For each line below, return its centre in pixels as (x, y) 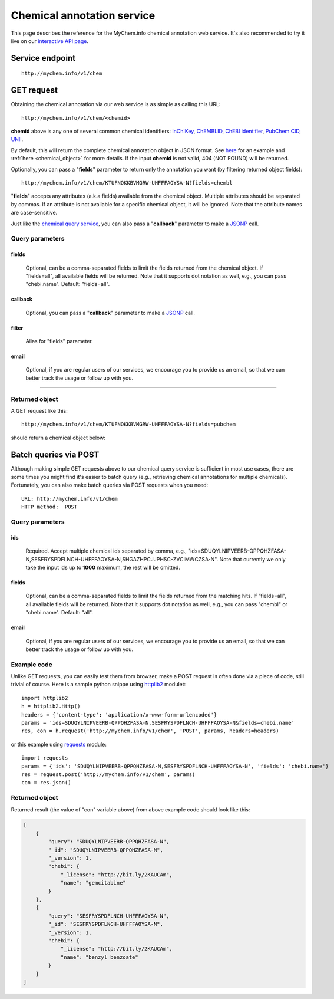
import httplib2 (45, 698)
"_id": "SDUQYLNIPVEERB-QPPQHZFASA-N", (105, 850)
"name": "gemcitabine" (93, 883)
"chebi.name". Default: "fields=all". (68, 284)
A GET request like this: (39, 410)
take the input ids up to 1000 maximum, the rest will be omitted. (103, 567)
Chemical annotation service (83, 15)
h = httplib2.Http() (51, 706)
